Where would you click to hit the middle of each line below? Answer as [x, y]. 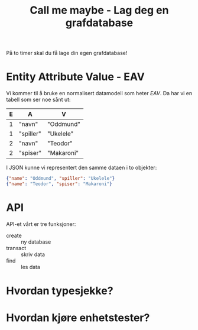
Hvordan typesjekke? [60, 291]
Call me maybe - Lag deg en [99, 10]
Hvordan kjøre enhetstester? [78, 318]
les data [30, 267]
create [14, 235]
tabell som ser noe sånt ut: [38, 100]
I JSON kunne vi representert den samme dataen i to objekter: [82, 168]
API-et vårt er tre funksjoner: [41, 224]
